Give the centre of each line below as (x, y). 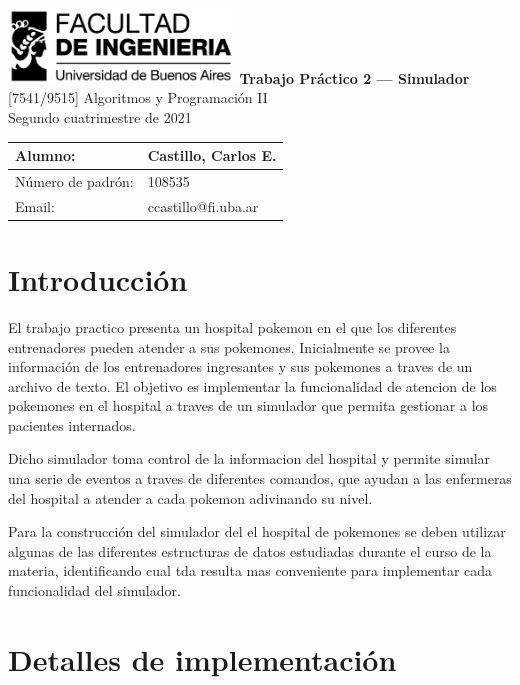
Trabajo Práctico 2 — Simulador (354, 77)
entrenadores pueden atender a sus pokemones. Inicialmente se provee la (229, 346)
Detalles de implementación (202, 658)
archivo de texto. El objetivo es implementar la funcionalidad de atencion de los (252, 385)
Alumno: (45, 155)
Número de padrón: (74, 180)
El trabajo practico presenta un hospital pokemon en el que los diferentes (232, 326)
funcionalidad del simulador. (94, 590)
